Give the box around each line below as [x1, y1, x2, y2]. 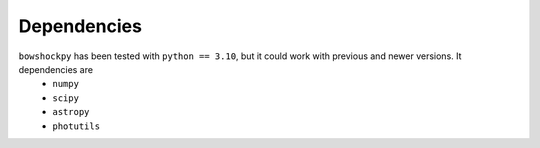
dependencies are [18, 63, 94, 75]
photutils [52, 120, 100, 132]
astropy [52, 106, 90, 118]
